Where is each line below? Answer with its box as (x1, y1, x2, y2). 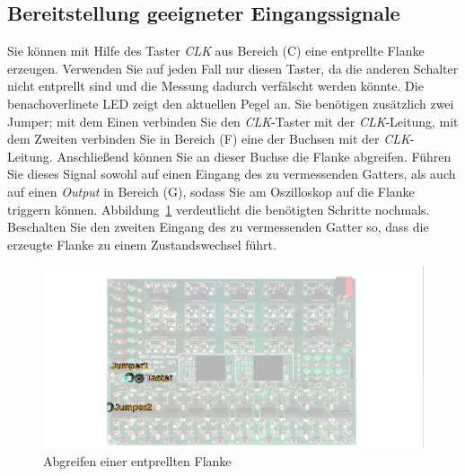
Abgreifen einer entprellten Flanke (43, 451, 232, 470)
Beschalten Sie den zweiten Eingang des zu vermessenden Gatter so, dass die (7, 217, 429, 236)
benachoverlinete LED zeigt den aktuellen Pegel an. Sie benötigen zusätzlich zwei (7, 93, 454, 112)
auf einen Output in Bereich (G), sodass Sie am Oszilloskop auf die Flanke (7, 181, 415, 200)
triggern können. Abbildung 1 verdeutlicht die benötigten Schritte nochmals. (7, 199, 430, 218)
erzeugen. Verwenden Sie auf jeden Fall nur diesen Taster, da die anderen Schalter (7, 58, 459, 77)
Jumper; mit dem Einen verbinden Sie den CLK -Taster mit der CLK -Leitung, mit (7, 111, 459, 130)
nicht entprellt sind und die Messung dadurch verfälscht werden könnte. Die (7, 76, 424, 95)
